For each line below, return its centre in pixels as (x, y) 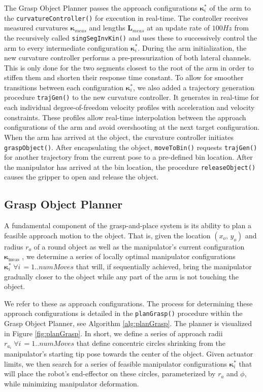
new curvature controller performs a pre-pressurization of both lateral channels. (128, 58)
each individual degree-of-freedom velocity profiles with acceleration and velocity (129, 107)
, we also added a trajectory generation (194, 87)
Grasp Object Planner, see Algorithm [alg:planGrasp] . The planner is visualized (128, 323)
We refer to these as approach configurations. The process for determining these (128, 303)
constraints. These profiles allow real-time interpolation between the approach (125, 117)
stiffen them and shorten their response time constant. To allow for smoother (124, 77)
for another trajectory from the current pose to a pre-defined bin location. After (128, 157)
